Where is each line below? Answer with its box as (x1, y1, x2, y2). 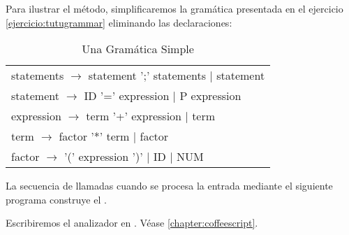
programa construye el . (6, 192, 107, 206)
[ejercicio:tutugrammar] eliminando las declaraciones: (6, 15, 232, 29)
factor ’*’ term (59, 128, 130, 145)
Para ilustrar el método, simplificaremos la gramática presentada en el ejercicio (6, 1, 343, 15)
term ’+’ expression (86, 108, 182, 124)
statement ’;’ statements (88, 67, 207, 84)
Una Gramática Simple (82, 41, 194, 57)
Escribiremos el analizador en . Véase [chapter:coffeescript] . (6, 215, 258, 230)
